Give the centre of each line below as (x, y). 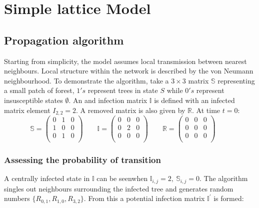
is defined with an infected (194, 100)
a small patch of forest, (39, 90)
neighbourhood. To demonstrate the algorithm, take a (86, 80)
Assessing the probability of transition (82, 160)
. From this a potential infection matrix (144, 198)
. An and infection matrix (108, 100)
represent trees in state (123, 90)
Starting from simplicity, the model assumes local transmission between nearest (125, 61)
